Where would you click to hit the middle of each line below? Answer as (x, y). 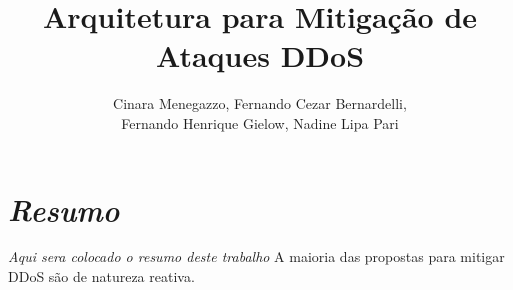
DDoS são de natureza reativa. (101, 276)
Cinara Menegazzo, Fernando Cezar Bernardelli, (260, 103)
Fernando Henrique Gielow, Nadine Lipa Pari (260, 122)
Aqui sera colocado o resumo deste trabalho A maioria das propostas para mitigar (256, 256)
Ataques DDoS (260, 55)
